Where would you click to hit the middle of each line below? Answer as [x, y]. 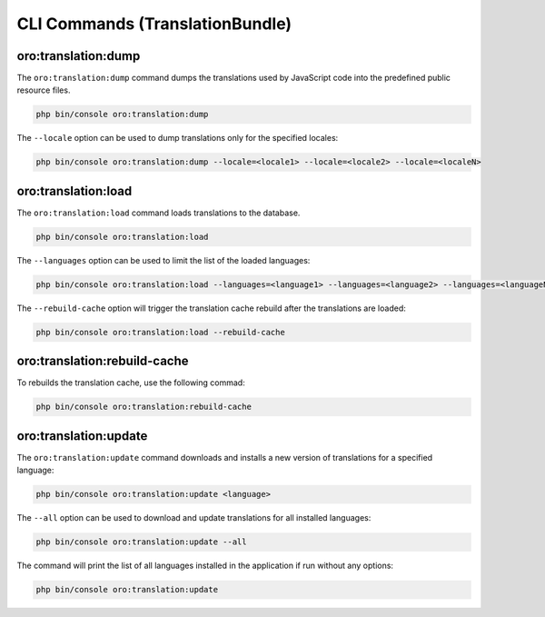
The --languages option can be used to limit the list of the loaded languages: [163, 260]
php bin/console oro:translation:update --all [141, 542]
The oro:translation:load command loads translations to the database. [159, 213]
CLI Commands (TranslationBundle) [154, 24]
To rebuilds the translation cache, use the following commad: [131, 383]
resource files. [44, 90]
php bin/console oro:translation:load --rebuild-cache [160, 332]
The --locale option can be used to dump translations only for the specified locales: [178, 138]
